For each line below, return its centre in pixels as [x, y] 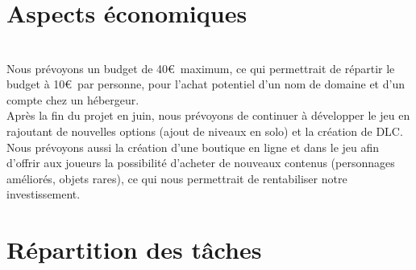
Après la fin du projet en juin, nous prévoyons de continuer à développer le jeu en [208, 115]
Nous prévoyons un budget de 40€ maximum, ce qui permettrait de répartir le [201, 68]
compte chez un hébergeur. [73, 99]
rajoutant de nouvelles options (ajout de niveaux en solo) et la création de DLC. [205, 131]
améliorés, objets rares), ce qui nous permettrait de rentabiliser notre [177, 178]
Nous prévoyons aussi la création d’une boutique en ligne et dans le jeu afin [193, 147]
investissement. [44, 194]
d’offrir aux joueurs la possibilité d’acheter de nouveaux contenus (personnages [201, 163]
